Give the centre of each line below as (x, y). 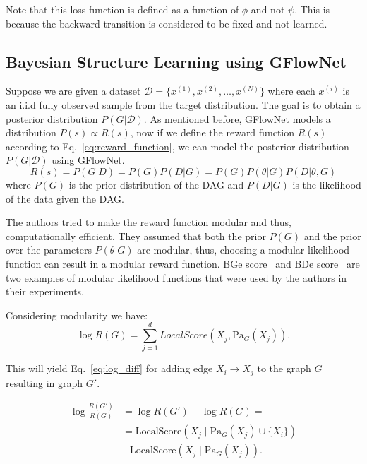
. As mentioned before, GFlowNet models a (237, 118)
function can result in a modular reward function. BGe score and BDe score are (183, 263)
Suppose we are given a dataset (73, 91)
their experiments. (45, 291)
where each (291, 91)
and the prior (332, 236)
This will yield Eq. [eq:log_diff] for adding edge (109, 368)
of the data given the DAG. (65, 198)
